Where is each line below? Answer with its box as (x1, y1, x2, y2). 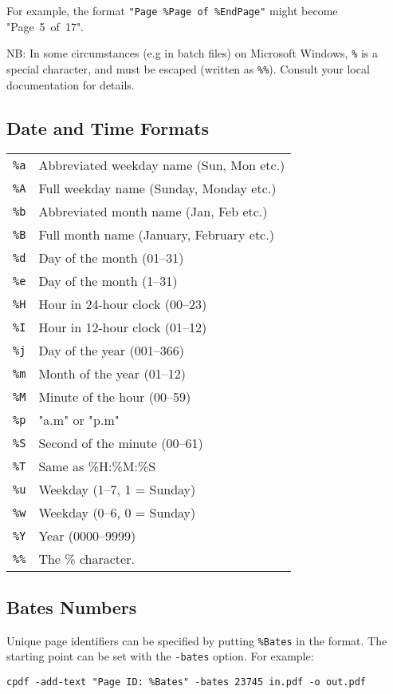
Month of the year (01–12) (38, 364, 186, 383)
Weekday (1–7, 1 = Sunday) (38, 480, 196, 499)
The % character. (38, 549, 135, 569)
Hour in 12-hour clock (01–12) (38, 318, 207, 337)
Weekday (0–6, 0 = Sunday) (38, 503, 196, 522)
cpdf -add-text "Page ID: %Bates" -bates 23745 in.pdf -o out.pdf (6, 676, 367, 688)
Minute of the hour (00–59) (38, 387, 191, 406)
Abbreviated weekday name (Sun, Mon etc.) (38, 156, 285, 175)
